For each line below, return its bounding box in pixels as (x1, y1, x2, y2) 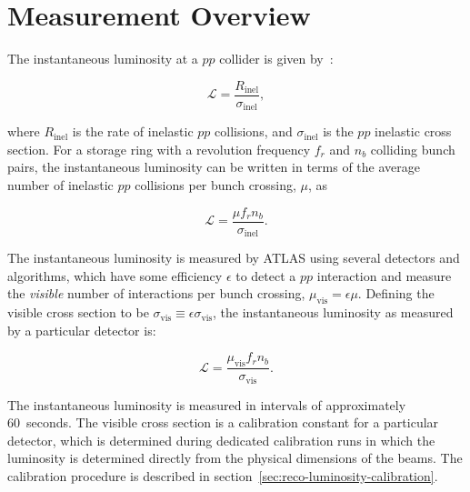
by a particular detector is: (7, 320, 156, 339)
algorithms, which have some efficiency (7, 266, 223, 285)
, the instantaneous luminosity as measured (213, 303, 454, 322)
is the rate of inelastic (72, 122, 194, 141)
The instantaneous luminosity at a (7, 49, 198, 68)
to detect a (235, 266, 296, 285)
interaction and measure (316, 266, 452, 285)
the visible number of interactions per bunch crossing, (7, 284, 305, 303)
